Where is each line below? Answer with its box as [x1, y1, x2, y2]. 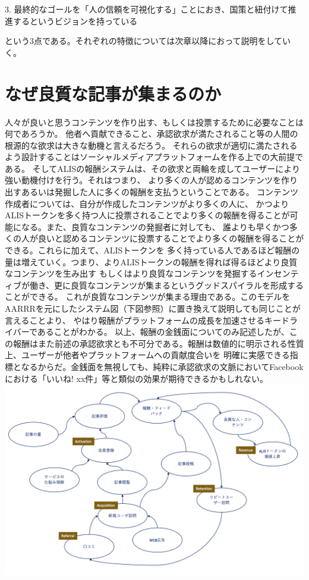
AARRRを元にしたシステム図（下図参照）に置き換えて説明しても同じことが [5, 302, 301, 314]
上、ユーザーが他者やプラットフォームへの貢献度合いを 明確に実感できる [5, 349, 290, 361]
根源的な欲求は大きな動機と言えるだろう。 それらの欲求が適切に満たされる [5, 139, 298, 151]
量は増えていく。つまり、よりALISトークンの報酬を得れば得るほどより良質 [5, 255, 298, 268]
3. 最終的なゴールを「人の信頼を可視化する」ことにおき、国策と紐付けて [5, 3, 288, 15]
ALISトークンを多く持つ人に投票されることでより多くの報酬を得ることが [5, 209, 290, 221]
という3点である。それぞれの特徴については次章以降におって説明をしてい [5, 35, 291, 47]
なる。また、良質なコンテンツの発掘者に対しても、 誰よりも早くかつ [21, 220, 289, 233]
